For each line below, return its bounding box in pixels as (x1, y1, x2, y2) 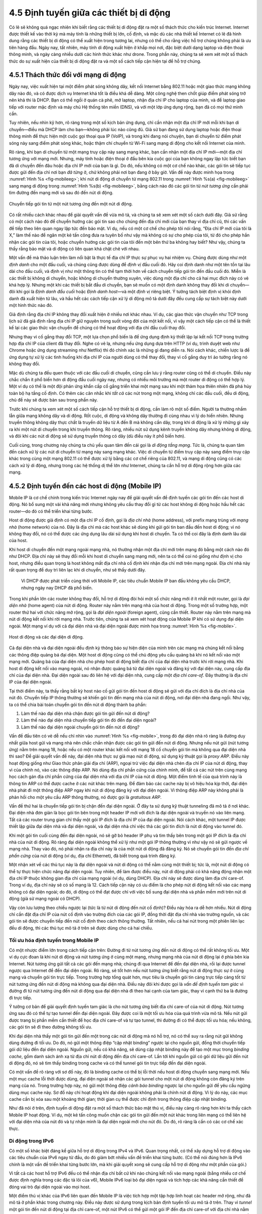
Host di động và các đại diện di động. (9, 634, 84, 640)
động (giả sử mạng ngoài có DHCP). (9, 896, 82, 902)
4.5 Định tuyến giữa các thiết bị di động (9, 7, 171, 18)
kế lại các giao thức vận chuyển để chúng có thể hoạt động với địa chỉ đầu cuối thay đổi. (9, 325, 186, 331)
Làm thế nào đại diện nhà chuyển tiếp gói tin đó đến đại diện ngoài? (21, 717, 157, 723)
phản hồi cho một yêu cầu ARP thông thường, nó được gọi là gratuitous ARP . (9, 794, 162, 800)
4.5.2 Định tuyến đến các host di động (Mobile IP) (9, 482, 162, 490)
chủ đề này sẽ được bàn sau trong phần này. (9, 397, 98, 403)
